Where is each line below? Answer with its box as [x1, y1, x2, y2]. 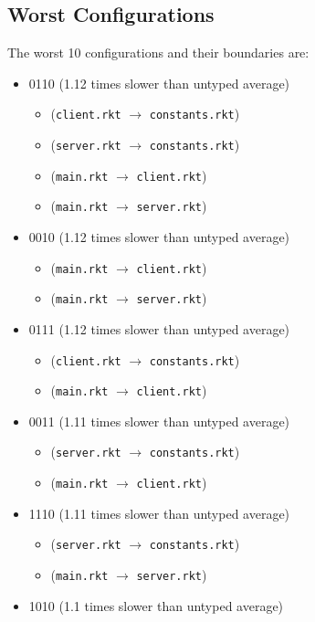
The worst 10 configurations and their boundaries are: [7, 43, 310, 62]
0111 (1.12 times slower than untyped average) [28, 319, 290, 338]
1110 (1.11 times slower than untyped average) [28, 503, 290, 522]
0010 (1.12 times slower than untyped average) [28, 227, 290, 247]
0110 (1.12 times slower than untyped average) [28, 73, 290, 92]
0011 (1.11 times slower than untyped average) [28, 411, 290, 430]
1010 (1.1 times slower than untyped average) [28, 596, 284, 615]
